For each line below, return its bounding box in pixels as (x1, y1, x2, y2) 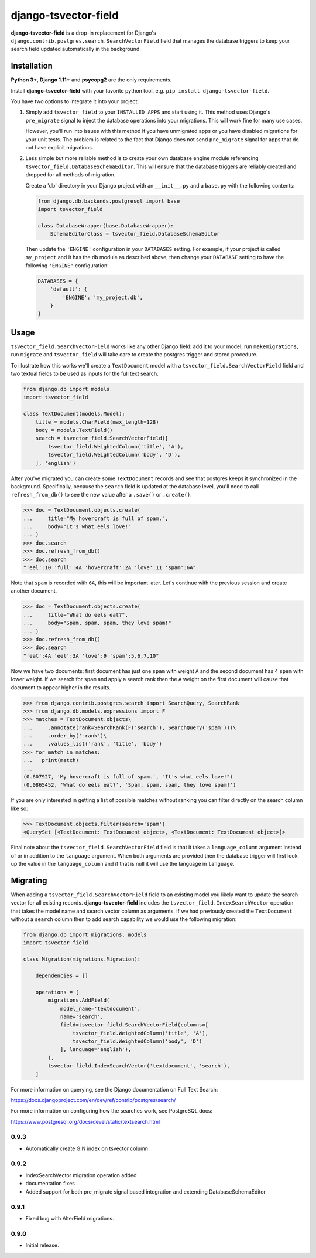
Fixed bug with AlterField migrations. (25, 1215, 114, 1222)
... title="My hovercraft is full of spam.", (23, 515, 169, 522)
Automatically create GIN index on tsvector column (25, 1145, 149, 1152)
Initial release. (25, 1242, 59, 1249)
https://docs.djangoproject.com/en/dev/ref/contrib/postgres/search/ (11, 1097, 176, 1103)
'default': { (50, 286, 88, 293)
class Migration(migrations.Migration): (23, 956, 140, 963)
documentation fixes (25, 1180, 75, 1187)
